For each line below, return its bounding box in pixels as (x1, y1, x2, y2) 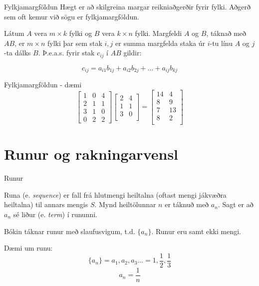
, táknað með (206, 28, 247, 38)
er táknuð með (165, 199, 209, 210)
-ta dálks (4, 47, 31, 58)
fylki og (69, 28, 92, 38)
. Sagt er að (218, 199, 254, 210)
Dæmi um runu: (4, 243, 53, 253)
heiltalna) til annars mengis (4, 199, 88, 210)
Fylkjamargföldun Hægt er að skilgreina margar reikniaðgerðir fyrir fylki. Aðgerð (4, 1, 251, 11)
